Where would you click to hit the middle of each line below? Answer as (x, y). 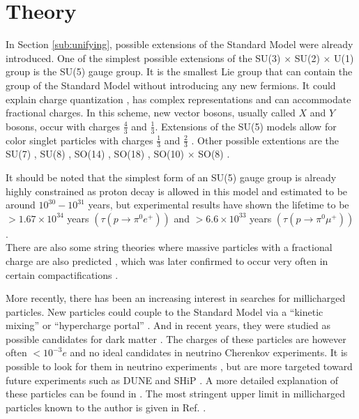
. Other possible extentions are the (265, 140)
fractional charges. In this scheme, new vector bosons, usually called (151, 113)
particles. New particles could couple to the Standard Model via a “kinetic (165, 311)
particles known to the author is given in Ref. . (106, 407)
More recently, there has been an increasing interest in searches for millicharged (176, 298)
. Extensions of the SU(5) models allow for (246, 126)
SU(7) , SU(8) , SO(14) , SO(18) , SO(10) (95, 154)
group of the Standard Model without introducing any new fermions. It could (171, 85)
